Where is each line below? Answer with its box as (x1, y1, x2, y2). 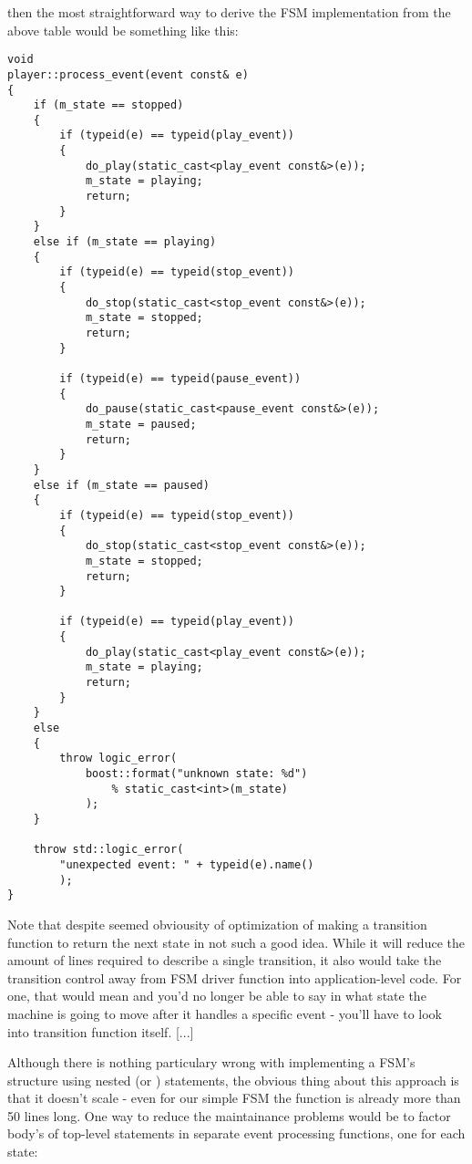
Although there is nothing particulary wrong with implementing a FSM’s (7, 1053, 416, 1072)
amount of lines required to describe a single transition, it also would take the (7, 951, 442, 970)
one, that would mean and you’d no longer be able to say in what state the (7, 986, 426, 1005)
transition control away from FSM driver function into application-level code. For (7, 968, 462, 987)
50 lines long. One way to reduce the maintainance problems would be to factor (7, 1106, 451, 1125)
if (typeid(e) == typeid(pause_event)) (59, 371, 302, 385)
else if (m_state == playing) (33, 235, 217, 249)
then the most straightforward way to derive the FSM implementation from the (7, 3, 451, 21)
